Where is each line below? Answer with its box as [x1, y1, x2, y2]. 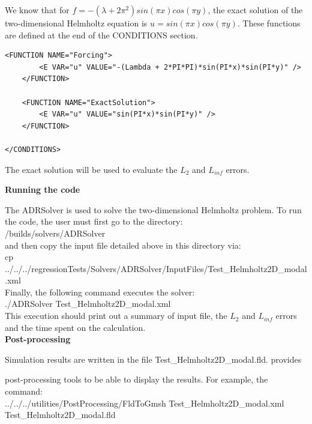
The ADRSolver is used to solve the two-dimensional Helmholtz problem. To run [5, 203, 302, 216]
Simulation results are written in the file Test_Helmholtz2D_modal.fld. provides [5, 353, 302, 365]
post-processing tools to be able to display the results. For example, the [5, 373, 268, 386]
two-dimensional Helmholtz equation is [5, 17, 148, 29]
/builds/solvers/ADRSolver [5, 226, 106, 239]
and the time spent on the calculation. [5, 321, 146, 333]
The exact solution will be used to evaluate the [5, 163, 178, 175]
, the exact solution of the [208, 4, 303, 16]
